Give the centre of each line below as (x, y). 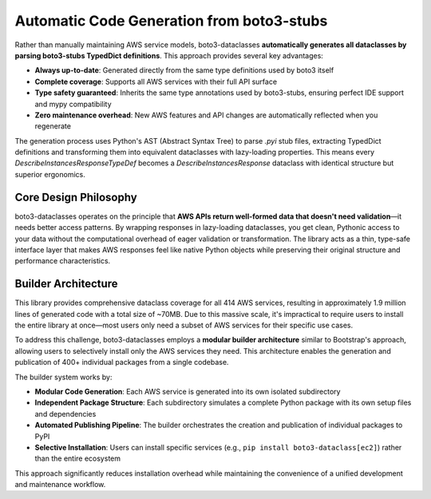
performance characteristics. (63, 261)
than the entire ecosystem (78, 458)
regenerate (53, 126)
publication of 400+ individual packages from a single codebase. (122, 362)
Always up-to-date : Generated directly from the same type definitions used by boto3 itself (184, 70)
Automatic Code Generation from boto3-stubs (171, 21)
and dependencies (65, 414)
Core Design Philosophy (76, 197)
